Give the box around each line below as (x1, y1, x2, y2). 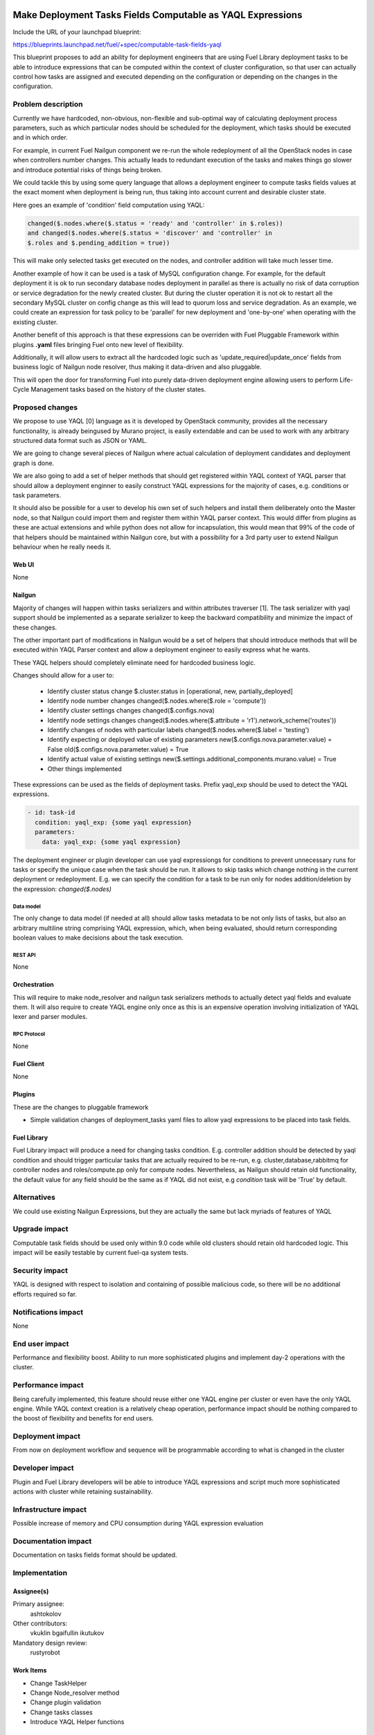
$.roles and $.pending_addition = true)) (27, 239, 170, 246)
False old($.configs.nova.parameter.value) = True (47, 745, 189, 753)
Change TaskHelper (30, 1679, 87, 1687)
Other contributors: (12, 1619, 68, 1627)
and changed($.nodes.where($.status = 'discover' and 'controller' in (27, 229, 273, 237)
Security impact (12, 1265, 69, 1275)
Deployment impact (12, 1432, 81, 1441)
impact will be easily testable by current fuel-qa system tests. (12, 1249, 188, 1257)
